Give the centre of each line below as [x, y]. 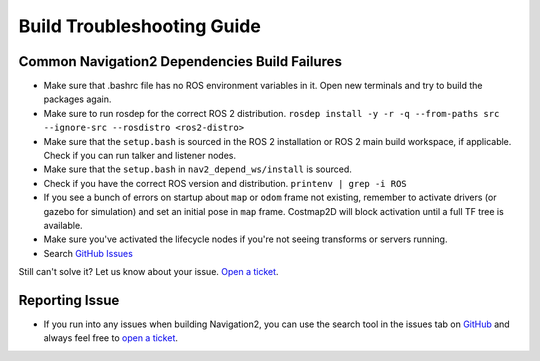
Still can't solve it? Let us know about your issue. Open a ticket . [148, 272]
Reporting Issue [69, 300]
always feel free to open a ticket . [111, 338]
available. [63, 225]
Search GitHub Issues [88, 253]
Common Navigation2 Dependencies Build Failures [180, 61]
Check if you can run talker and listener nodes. [140, 156]
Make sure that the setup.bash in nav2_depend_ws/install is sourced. [197, 169]
